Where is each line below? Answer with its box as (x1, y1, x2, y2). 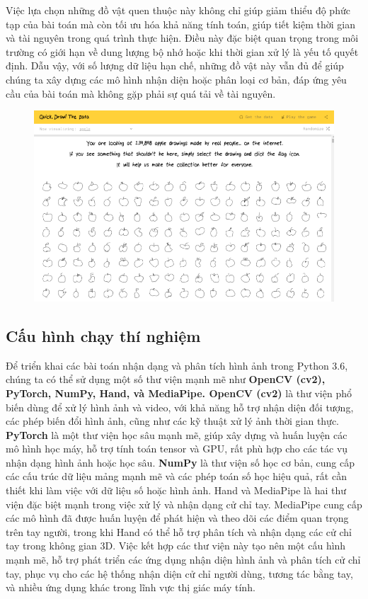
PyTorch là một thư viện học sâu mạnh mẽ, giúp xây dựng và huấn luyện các (6, 427, 347, 442)
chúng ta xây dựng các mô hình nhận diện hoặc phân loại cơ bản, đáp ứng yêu (6, 72, 347, 86)
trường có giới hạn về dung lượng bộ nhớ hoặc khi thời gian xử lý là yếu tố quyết (6, 44, 359, 59)
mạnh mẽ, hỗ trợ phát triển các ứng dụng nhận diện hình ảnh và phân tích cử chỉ (6, 552, 361, 567)
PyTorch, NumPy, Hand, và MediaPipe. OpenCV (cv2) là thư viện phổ (6, 385, 352, 400)
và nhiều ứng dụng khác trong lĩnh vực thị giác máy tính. (6, 580, 255, 595)
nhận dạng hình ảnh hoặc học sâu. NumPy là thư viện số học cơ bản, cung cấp (6, 455, 355, 469)
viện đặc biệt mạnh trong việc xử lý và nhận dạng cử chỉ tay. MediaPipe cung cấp (6, 496, 362, 511)
